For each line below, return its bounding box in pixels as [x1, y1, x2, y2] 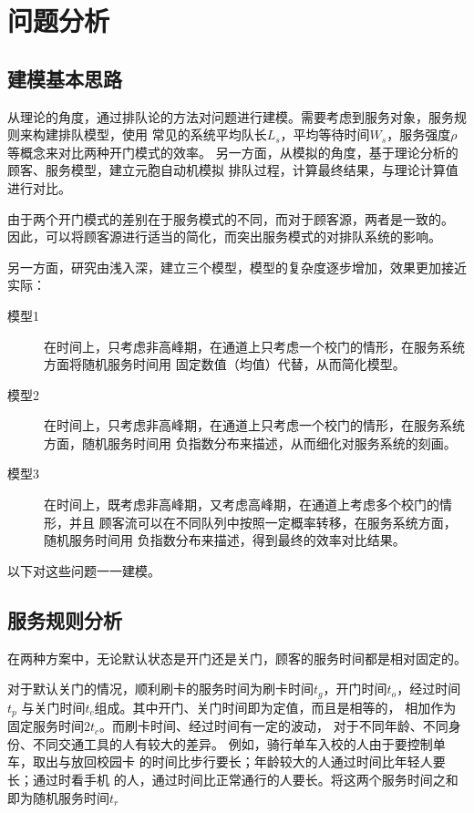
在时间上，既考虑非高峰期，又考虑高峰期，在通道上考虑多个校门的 [44, 495, 439, 514]
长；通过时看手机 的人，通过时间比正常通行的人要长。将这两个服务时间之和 [7, 769, 459, 788]
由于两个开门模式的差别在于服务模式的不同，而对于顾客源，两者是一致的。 [7, 209, 454, 228]
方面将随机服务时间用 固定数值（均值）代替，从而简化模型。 [44, 355, 406, 374]
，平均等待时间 [280, 125, 370, 144]
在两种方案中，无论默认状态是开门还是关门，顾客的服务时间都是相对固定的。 [7, 648, 467, 667]
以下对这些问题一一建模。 [7, 561, 160, 580]
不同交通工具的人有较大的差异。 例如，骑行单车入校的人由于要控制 [32, 734, 433, 753]
